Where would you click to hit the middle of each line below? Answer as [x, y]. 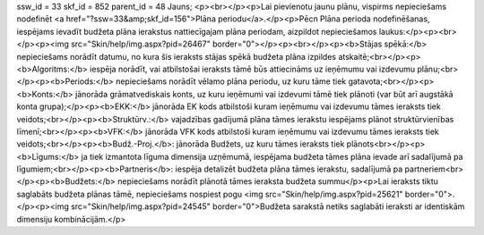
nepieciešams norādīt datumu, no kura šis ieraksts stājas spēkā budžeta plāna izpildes [176, 56]
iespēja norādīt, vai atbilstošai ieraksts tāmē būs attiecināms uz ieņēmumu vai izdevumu [253, 69]
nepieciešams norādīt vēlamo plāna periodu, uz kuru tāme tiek [231, 81]
